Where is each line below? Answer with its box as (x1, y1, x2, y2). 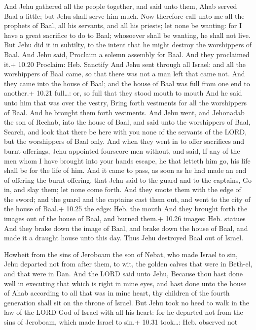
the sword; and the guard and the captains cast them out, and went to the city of (4, 194, 251, 204)
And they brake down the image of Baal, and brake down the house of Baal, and (4, 223, 248, 233)
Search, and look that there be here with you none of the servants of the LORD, (4, 126, 247, 136)
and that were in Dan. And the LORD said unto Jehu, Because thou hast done (4, 268, 243, 279)
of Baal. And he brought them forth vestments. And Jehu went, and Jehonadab (4, 107, 245, 117)
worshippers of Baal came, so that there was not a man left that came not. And (4, 68, 245, 79)
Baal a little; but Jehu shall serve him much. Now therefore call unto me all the (4, 10, 245, 21)
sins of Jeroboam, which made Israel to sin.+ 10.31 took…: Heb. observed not (4, 317, 238, 327)
